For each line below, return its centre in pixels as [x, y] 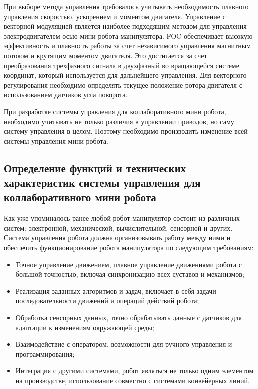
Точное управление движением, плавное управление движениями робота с [129, 264]
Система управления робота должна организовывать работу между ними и [117, 238]
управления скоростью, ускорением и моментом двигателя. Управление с [115, 16]
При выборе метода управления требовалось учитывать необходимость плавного [126, 6]
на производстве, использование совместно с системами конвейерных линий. [133, 381]
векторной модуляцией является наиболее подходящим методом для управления [125, 26]
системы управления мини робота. [56, 141]
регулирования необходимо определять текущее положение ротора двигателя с [123, 85]
